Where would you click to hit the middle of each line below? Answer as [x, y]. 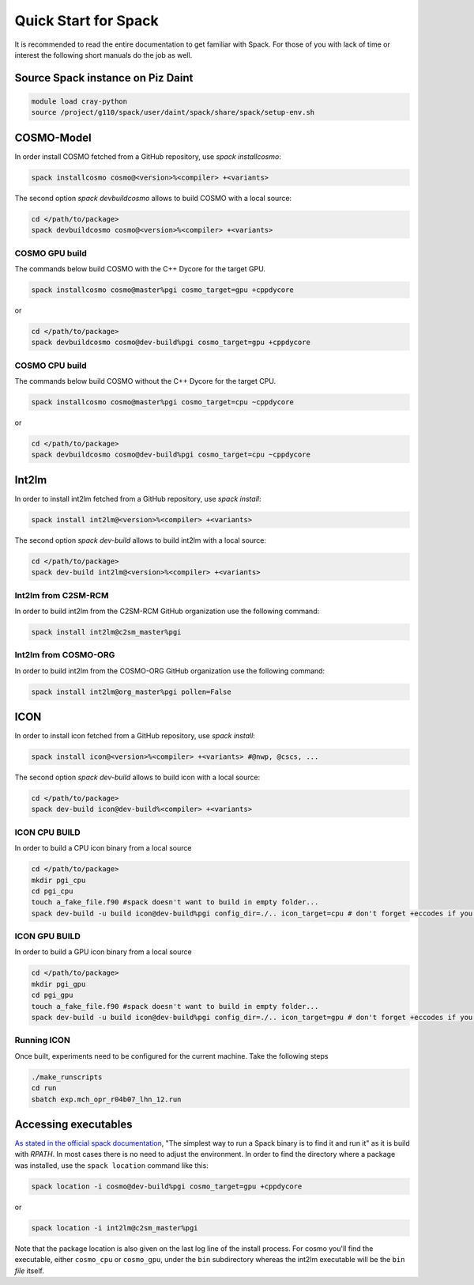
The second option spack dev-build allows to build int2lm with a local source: [140, 540]
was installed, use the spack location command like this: [111, 1165]
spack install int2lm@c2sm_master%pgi [106, 632]
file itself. [30, 1271]
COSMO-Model [53, 137]
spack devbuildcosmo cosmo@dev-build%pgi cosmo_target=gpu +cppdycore [171, 343]
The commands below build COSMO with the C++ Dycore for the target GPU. [140, 268]
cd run [44, 1088]
